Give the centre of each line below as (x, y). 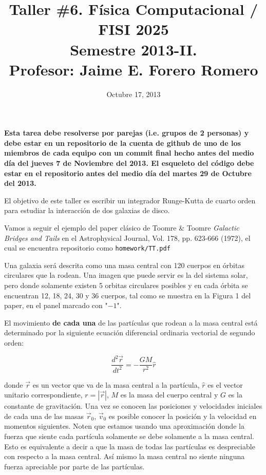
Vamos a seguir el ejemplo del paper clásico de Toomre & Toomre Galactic (122, 228)
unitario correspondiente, (43, 395)
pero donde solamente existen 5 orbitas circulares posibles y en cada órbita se (126, 285)
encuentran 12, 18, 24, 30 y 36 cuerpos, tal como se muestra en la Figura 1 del (128, 295)
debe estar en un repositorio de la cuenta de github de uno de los (122, 142)
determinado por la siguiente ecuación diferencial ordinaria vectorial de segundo (130, 332)
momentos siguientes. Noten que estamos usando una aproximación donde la (124, 426)
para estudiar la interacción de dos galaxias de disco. (87, 210)
